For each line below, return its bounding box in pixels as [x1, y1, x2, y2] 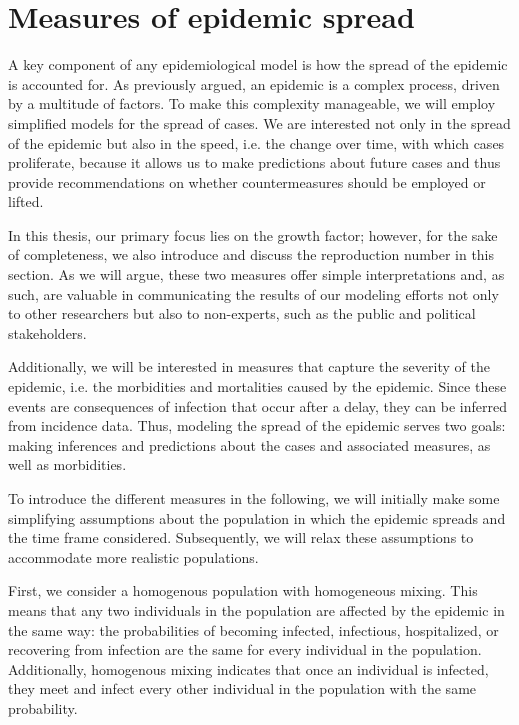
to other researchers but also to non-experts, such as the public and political [8, 303, 476, 324]
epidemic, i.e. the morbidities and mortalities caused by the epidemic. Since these [8, 376, 507, 397]
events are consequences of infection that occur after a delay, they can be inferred [8, 395, 507, 416]
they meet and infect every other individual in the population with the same [8, 678, 477, 699]
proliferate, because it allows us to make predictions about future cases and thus [8, 152, 501, 173]
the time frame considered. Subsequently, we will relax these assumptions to [8, 527, 474, 548]
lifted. [8, 191, 44, 212]
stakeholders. [8, 322, 87, 343]
